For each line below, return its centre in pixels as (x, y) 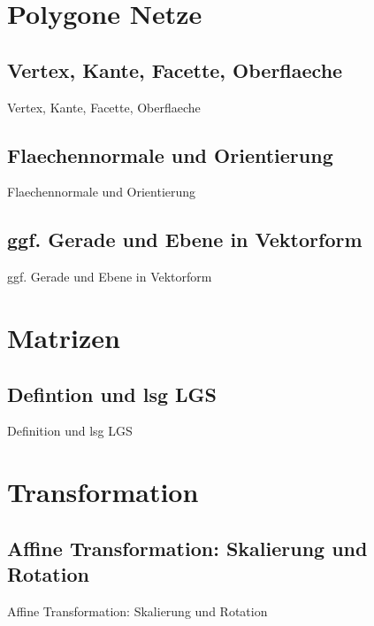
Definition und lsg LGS (70, 431)
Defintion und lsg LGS (112, 394)
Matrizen (64, 337)
